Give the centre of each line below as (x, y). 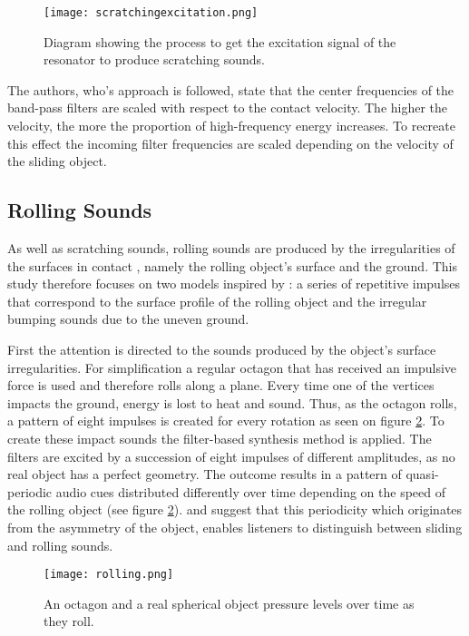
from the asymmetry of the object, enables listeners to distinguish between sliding (235, 527)
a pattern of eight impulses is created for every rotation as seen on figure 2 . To (226, 421)
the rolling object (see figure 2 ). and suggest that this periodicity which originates (235, 509)
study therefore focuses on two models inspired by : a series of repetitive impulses (234, 284)
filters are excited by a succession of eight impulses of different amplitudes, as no (231, 456)
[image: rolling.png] (109, 575)
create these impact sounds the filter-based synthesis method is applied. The (220, 438)
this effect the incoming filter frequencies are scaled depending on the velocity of (230, 143)
